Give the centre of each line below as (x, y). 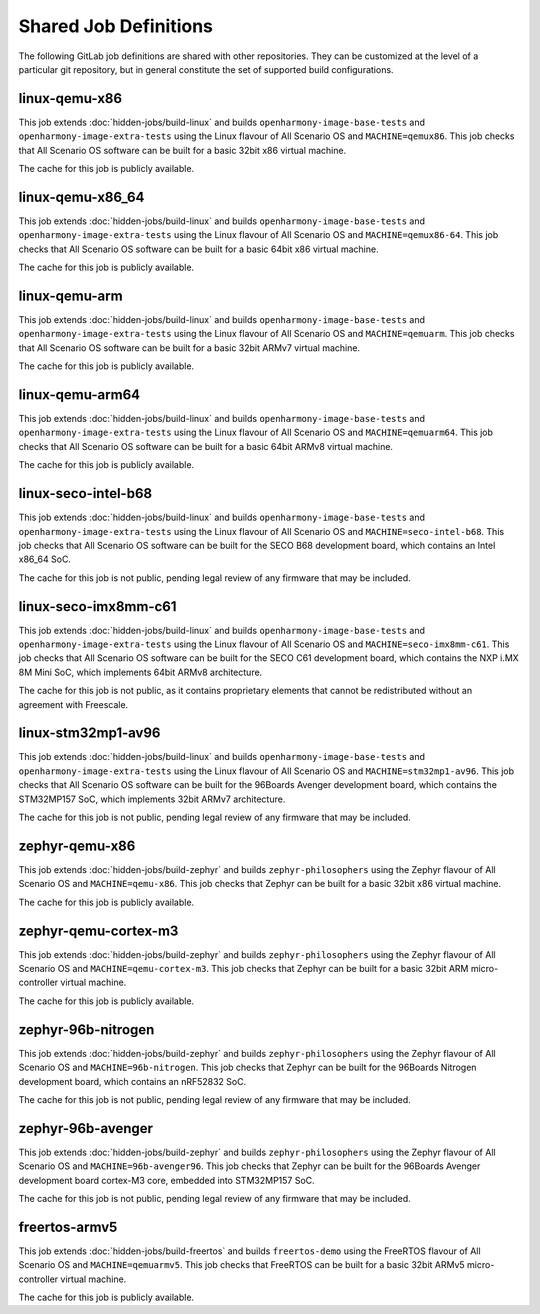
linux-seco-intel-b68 (85, 493)
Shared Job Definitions (116, 26)
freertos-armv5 (68, 1226)
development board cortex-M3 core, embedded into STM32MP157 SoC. (166, 1180)
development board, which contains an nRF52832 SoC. (132, 1081)
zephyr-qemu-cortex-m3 (98, 930)
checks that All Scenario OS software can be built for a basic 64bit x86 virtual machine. (198, 249)
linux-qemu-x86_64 (81, 196)
